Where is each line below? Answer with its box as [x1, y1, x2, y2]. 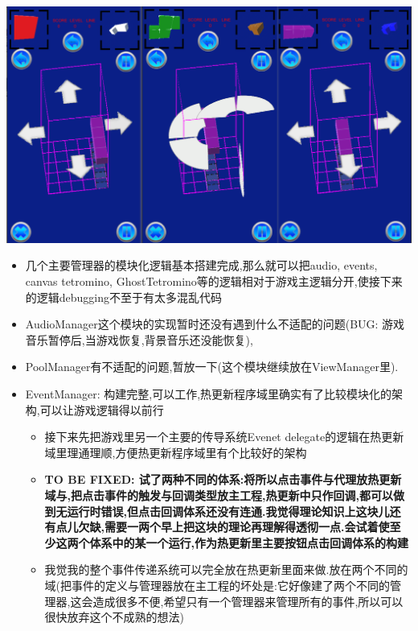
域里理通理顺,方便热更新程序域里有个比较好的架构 [44, 443, 307, 460]
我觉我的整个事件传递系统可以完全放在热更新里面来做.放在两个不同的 [44, 561, 408, 578]
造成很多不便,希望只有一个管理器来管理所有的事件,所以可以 [92, 592, 404, 609]
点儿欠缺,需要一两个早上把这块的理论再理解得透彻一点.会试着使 [55, 518, 390, 535]
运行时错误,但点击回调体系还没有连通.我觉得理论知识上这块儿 [67, 502, 390, 519]
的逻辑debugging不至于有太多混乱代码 [25, 288, 223, 305]
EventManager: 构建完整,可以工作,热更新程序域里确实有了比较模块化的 [25, 385, 392, 402]
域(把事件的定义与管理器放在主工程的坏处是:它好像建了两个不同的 [44, 576, 390, 593]
